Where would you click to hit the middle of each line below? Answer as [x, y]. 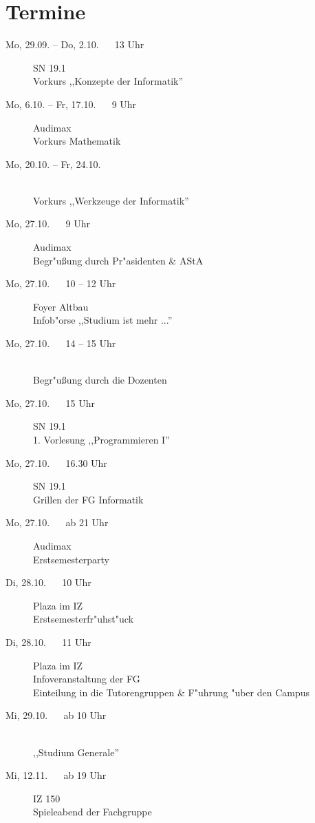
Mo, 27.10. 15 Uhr [50, 403]
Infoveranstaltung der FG [87, 679]
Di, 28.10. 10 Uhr [48, 582]
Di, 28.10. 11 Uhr [48, 642]
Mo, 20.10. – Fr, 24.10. [53, 164]
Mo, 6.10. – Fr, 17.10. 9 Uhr [71, 104]
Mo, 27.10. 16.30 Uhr [56, 462]
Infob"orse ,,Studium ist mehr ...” [103, 320]
